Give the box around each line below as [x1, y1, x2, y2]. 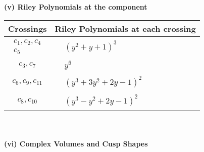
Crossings [8, 22, 47, 34]
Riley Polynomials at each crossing [55, 22, 196, 34]
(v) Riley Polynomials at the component [4, 2, 147, 12]
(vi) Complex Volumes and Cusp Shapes [4, 138, 148, 148]
